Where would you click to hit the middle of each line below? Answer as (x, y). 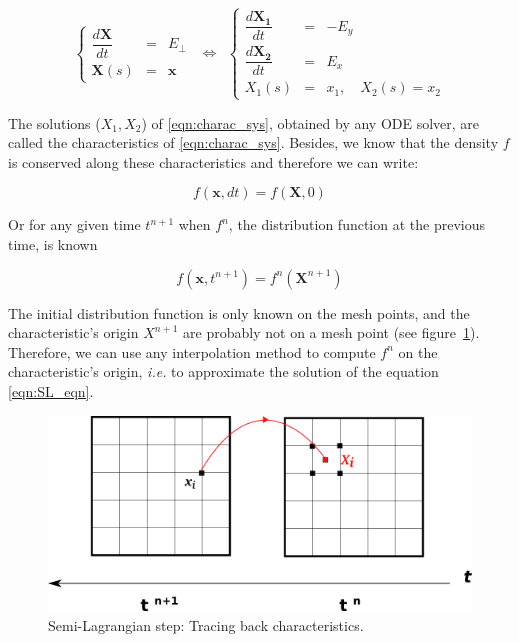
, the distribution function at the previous (356, 224)
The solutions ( (54, 122)
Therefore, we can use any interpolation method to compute (192, 351)
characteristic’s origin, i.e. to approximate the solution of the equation (223, 371)
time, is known (53, 244)
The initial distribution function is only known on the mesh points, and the (239, 312)
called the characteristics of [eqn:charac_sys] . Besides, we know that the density (253, 142)
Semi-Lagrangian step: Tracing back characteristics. (206, 624)
